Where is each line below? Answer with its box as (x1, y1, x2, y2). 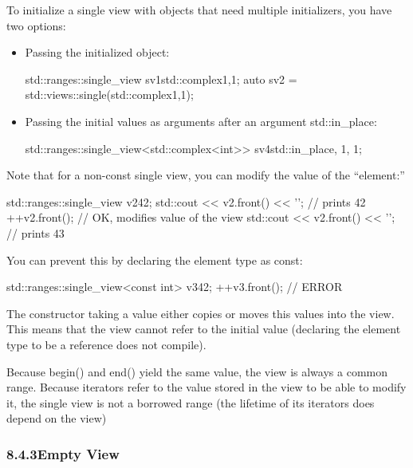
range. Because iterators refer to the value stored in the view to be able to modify (6, 379, 407, 395)
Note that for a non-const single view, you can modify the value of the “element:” (6, 167, 405, 183)
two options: (6, 17, 66, 33)
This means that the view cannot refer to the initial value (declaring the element (6, 321, 401, 337)
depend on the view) (6, 410, 107, 427)
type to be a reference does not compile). (6, 336, 206, 352)
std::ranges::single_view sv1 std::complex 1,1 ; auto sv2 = (25, 70, 297, 87)
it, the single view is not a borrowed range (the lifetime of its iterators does (6, 394, 375, 411)
